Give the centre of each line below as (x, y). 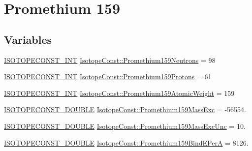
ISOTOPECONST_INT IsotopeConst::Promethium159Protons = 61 (108, 76)
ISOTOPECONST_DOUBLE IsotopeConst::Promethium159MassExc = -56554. (125, 109)
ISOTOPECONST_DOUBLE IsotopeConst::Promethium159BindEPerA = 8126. (126, 142)
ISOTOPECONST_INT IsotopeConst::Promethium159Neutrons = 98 (110, 60)
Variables (28, 39)
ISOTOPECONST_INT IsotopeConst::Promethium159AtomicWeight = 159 (119, 93)
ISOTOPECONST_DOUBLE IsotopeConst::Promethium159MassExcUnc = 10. (125, 126)
